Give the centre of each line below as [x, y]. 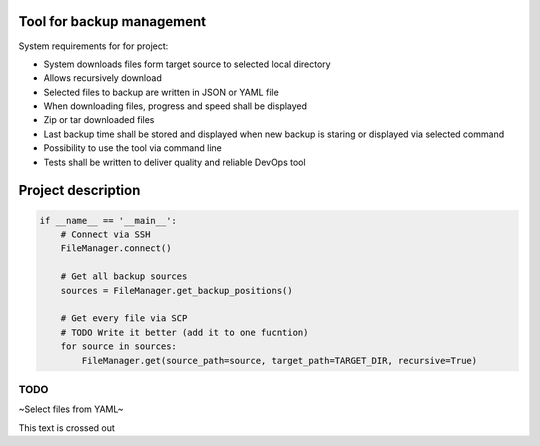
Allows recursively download [102, 78]
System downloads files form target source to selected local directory [187, 64]
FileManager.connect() [116, 248]
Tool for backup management [112, 21]
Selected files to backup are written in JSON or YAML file [161, 92]
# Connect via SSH [105, 234]
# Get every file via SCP [124, 318]
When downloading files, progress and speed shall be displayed [175, 106]
